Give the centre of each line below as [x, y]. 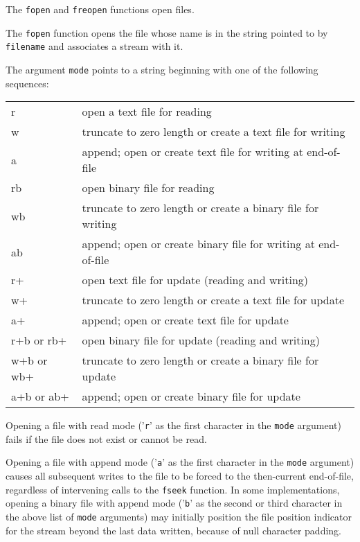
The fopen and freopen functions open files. [100, 9]
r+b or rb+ [39, 340]
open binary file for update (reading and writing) [201, 340]
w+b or [29, 360]
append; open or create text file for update [185, 320]
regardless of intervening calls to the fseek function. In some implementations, [173, 489]
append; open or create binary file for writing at [198, 244]
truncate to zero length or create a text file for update [213, 300]
